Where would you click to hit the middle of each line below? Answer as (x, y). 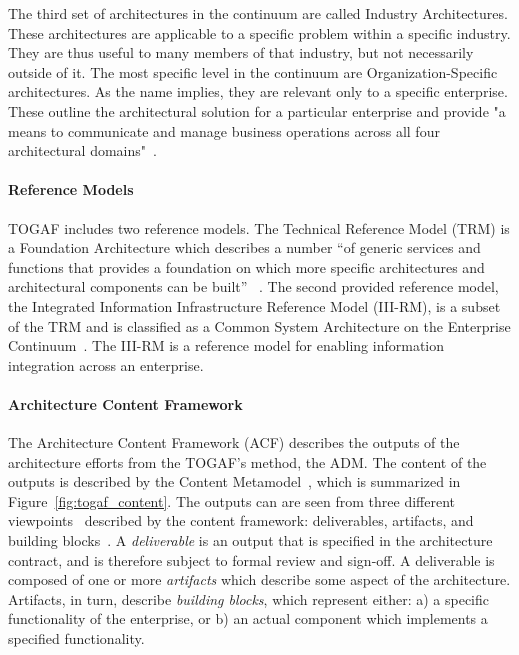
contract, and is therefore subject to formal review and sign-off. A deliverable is (251, 559)
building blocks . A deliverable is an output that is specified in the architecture (250, 540)
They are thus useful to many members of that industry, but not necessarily (241, 52)
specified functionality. (76, 638)
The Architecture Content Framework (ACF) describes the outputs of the (234, 442)
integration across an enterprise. (106, 364)
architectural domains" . (82, 150)
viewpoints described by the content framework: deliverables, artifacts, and (241, 520)
